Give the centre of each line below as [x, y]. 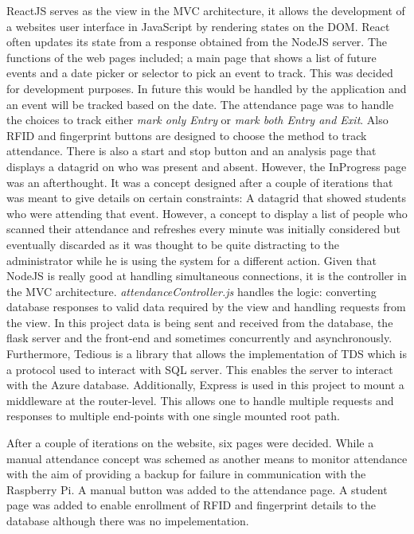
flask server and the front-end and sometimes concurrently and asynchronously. [199, 338]
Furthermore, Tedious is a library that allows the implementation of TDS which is [207, 354]
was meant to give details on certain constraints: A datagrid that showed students [206, 198]
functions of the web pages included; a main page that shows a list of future [191, 57]
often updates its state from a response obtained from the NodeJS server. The [197, 42]
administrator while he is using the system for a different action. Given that [191, 260]
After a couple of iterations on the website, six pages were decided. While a [190, 443]
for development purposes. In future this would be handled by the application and [207, 88]
